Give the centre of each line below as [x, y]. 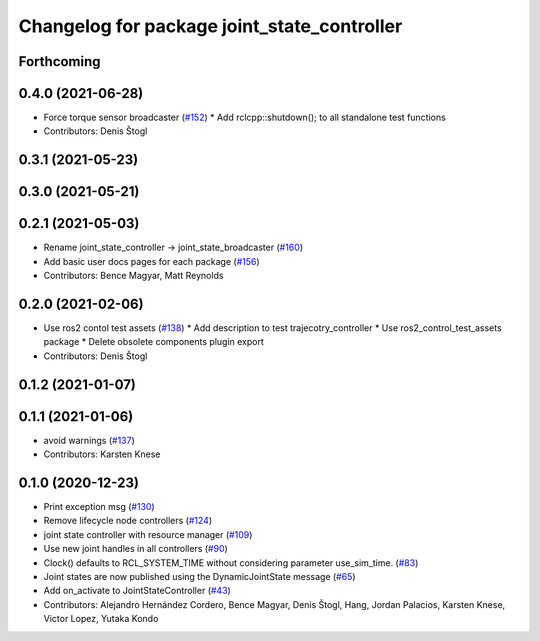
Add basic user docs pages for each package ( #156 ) [151, 261]
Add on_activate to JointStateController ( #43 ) [137, 591]
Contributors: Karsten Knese [102, 454]
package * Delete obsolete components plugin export [154, 342]
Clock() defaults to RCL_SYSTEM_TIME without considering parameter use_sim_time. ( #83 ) [231, 562]
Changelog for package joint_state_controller [210, 26]
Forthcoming [59, 61]
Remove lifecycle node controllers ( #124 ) [128, 521]
